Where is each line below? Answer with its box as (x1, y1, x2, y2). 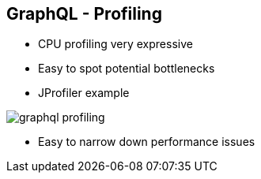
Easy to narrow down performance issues (38, 135, 255, 149)
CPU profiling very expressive (38, 37, 193, 51)
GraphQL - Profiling (6, 4, 162, 24)
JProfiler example (38, 86, 130, 100)
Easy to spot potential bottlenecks (38, 62, 215, 76)
